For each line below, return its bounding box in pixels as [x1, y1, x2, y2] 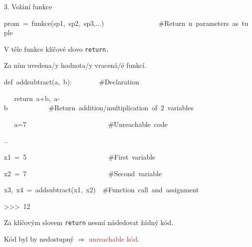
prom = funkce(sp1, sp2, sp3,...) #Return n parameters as [4, 18, 239, 28]
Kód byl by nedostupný [4, 234, 74, 244]
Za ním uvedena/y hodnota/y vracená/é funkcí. [4, 60, 147, 70]
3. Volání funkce [4, 1, 52, 11]
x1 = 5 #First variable [4, 152, 155, 162]
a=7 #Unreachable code [14, 119, 168, 129]
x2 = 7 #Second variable [4, 168, 162, 178]
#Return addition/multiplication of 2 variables [48, 103, 194, 113]
